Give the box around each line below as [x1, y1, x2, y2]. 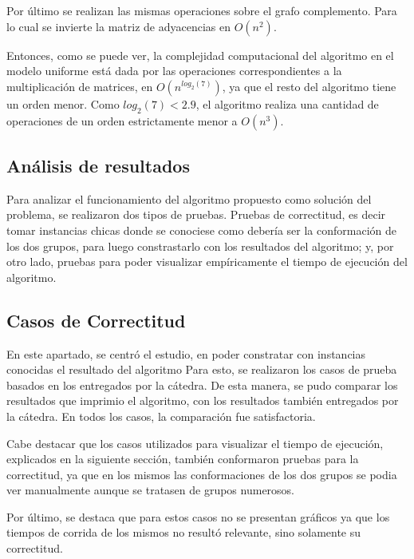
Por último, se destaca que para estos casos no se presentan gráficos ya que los [6, 508, 390, 525]
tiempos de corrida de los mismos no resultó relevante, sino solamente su [6, 524, 361, 541]
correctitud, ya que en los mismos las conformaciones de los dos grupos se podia [6, 466, 397, 482]
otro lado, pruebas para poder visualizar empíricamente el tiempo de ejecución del [6, 253, 408, 270]
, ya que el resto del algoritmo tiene [222, 77, 396, 94]
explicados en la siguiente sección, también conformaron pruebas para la [6, 450, 359, 467]
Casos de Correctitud [6, 307, 186, 332]
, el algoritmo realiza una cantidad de [195, 95, 379, 112]
